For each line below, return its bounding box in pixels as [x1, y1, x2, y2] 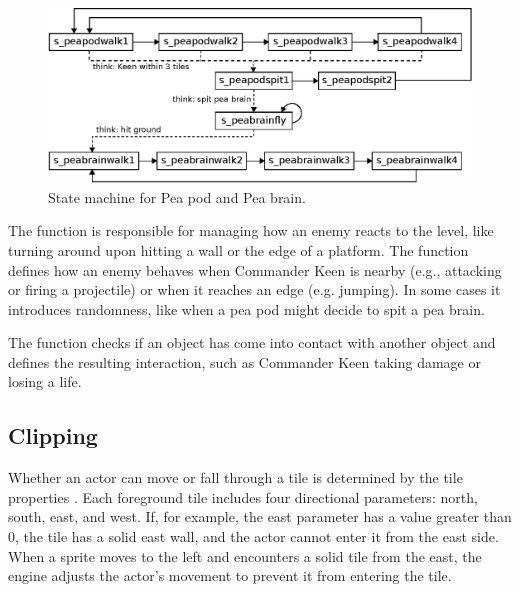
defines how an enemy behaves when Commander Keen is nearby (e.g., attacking [8, 259, 502, 280]
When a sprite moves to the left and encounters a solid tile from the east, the [8, 545, 482, 566]
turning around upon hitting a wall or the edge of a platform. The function [8, 239, 469, 260]
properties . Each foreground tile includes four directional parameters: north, [8, 486, 478, 507]
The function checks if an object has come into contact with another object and [8, 332, 496, 353]
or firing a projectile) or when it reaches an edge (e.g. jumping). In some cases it [8, 279, 501, 300]
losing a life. [8, 371, 82, 392]
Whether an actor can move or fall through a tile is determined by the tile [8, 467, 463, 488]
